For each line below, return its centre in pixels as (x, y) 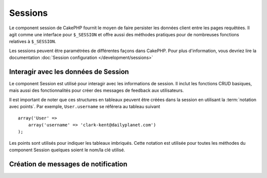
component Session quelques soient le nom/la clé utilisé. (67, 150)
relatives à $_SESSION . (33, 42)
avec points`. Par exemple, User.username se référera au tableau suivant (85, 107)
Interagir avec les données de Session (69, 72)
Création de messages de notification (68, 164)
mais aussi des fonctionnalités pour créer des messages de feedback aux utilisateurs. (96, 90)
